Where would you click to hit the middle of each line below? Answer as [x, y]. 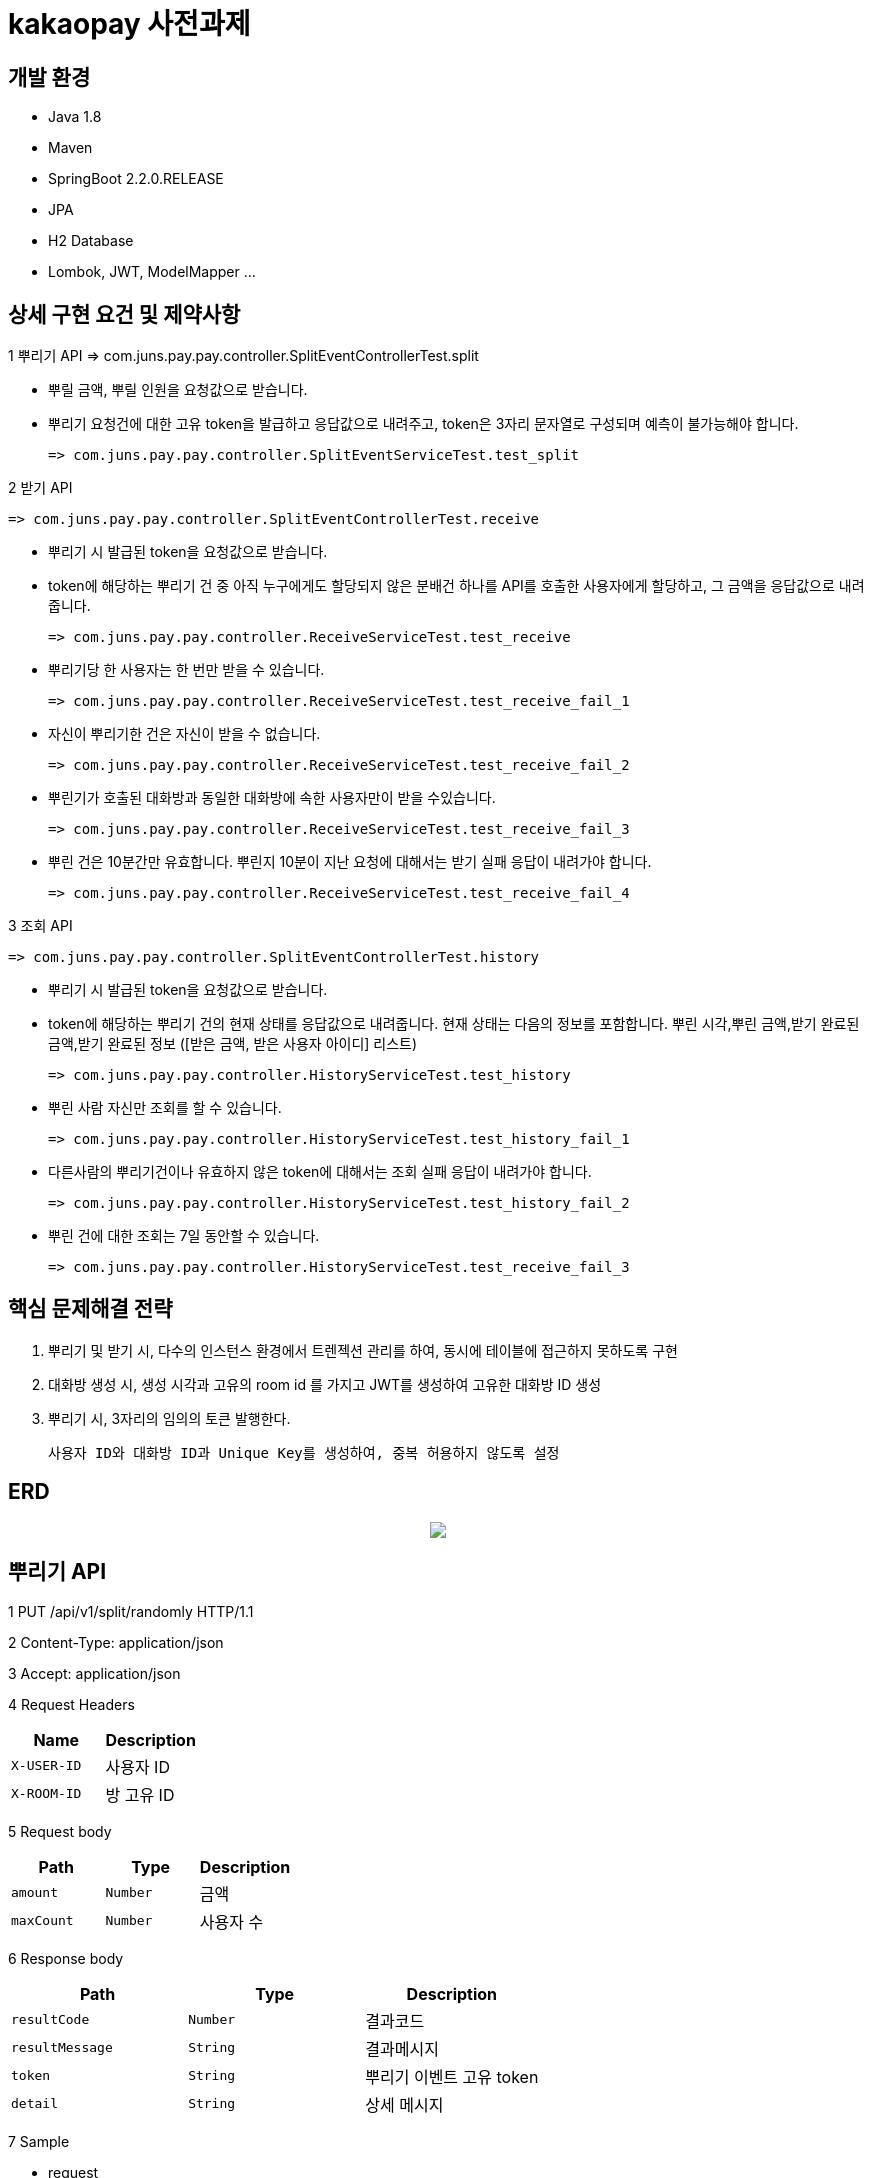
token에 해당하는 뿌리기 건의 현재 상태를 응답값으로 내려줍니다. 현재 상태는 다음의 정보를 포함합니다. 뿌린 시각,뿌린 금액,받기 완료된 [454, 1024]
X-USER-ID [46, 1766]
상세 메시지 [404, 2104]
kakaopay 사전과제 [129, 24]
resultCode [50, 2020]
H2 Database [91, 241]
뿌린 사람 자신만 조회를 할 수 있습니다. [165, 1108]
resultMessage [62, 2048]
